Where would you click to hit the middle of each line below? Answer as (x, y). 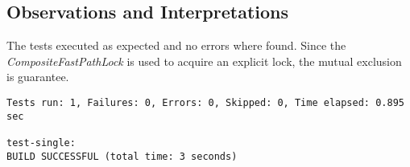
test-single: (41, 143)
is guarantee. (38, 77)
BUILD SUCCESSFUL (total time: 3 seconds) (122, 156)
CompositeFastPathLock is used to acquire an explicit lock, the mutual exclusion (204, 61)
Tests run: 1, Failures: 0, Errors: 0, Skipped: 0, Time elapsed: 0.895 (205, 102)
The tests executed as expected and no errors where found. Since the (176, 45)
